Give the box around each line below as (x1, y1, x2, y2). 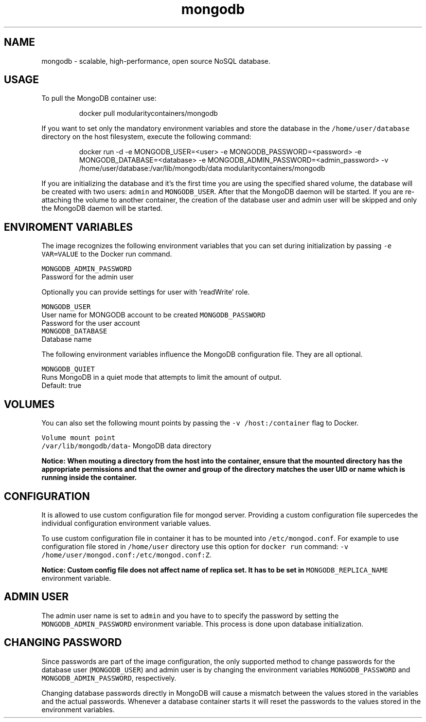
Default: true (41, 381, 82, 390)
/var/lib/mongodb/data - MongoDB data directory (41, 442, 212, 450)
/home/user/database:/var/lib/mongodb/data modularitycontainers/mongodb (79, 164, 325, 173)
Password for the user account (41, 319, 140, 328)
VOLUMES (4, 398, 55, 410)
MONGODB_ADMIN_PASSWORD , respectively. (41, 673, 177, 682)
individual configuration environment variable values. (41, 518, 211, 527)
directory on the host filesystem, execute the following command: (41, 132, 251, 141)
